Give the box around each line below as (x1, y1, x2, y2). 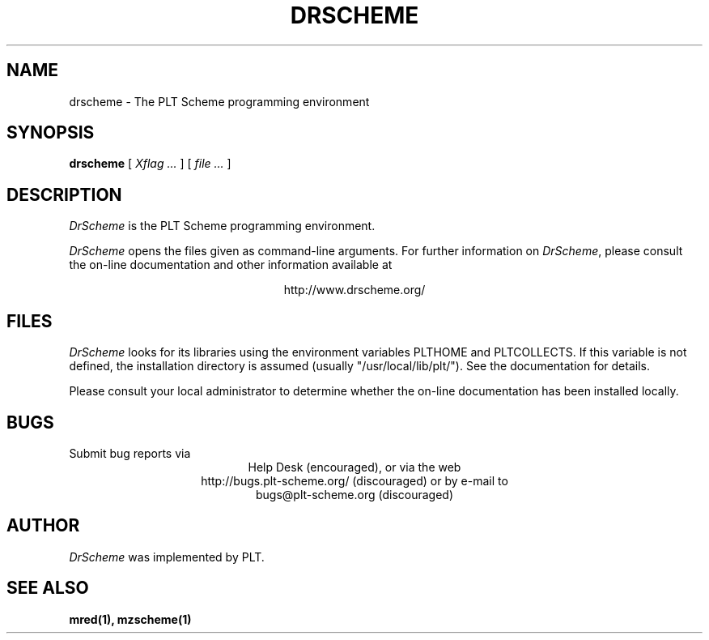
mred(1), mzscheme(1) (69, 612, 192, 626)
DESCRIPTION (6, 184, 122, 205)
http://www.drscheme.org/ (283, 283, 426, 297)
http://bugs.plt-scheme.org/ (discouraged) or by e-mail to (201, 473, 508, 488)
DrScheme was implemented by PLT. (69, 549, 265, 564)
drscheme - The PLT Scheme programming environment (69, 94, 370, 109)
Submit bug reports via (69, 446, 191, 460)
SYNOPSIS (6, 122, 95, 143)
